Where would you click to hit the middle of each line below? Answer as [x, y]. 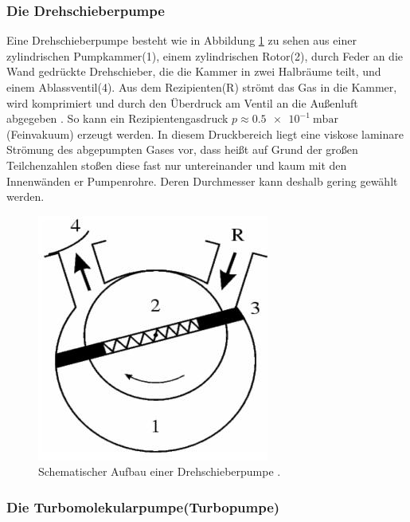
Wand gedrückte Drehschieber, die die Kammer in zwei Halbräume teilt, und [194, 71]
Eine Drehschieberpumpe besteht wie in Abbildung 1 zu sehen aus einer [182, 40]
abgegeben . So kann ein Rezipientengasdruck [117, 118]
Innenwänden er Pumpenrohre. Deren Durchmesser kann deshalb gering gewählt [202, 181]
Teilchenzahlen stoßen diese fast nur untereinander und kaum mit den [177, 165]
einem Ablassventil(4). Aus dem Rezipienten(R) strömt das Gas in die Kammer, [202, 87]
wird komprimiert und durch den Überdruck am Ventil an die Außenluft [182, 102]
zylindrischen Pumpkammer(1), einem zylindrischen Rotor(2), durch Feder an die [205, 55]
